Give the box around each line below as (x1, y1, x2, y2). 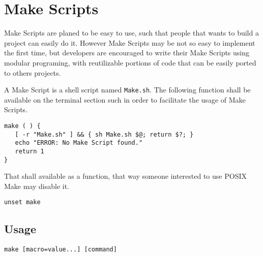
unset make (4, 199, 41, 206)
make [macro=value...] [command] (4, 246, 117, 253)
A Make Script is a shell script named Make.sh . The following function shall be (4, 84, 251, 95)
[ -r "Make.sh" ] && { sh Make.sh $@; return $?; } (15, 131, 194, 138)
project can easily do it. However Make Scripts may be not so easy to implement (4, 37, 255, 48)
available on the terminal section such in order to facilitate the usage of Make (4, 94, 246, 105)
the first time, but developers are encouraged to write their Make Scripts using (4, 47, 250, 58)
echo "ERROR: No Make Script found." (15, 139, 143, 147)
